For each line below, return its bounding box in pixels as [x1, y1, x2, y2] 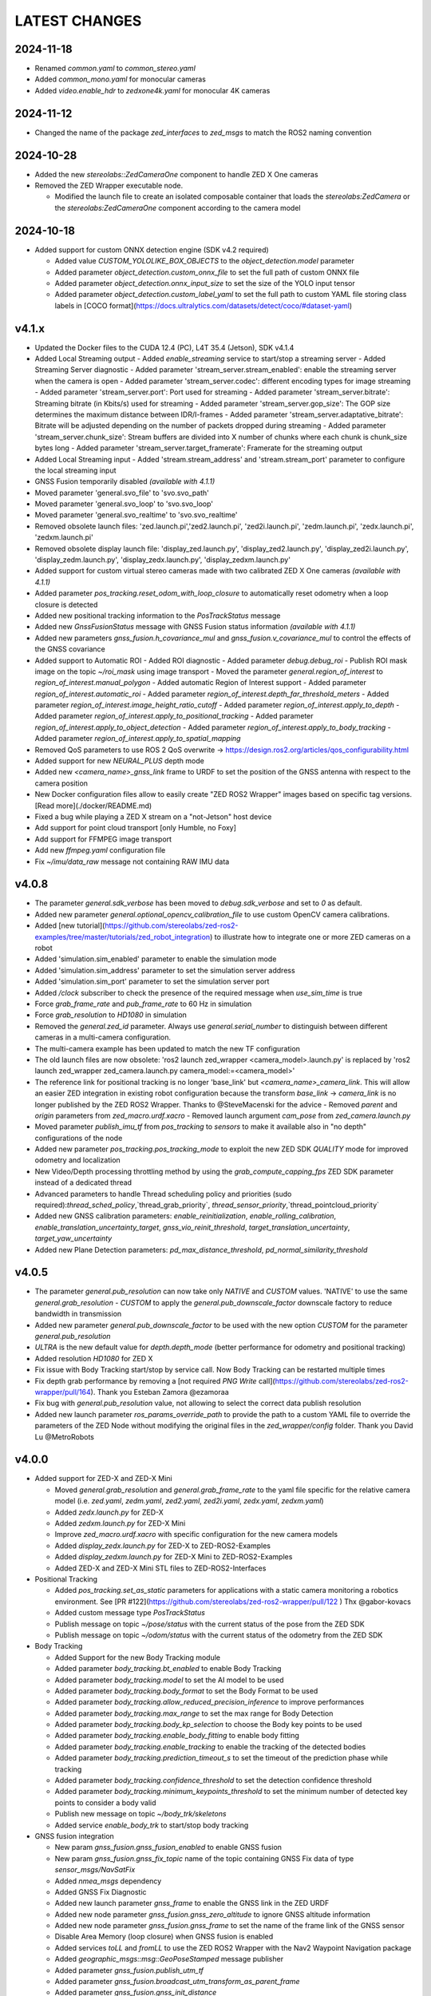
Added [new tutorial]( [34, 921, 105, 930]
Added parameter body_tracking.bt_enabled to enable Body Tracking [54, 1664, 282, 1673]
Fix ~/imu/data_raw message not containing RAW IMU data [34, 857, 230, 866]
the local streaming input [34, 465, 117, 475]
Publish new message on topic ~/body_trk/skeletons [54, 1809, 227, 1819]
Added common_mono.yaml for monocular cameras [34, 74, 207, 84]
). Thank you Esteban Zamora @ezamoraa [90, 1388, 229, 1396]
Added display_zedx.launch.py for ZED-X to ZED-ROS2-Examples [54, 1541, 271, 1550]
